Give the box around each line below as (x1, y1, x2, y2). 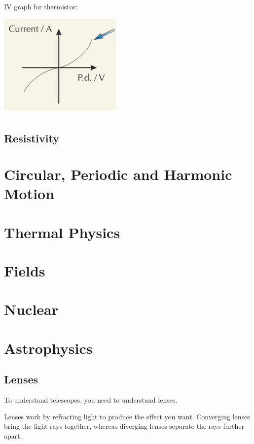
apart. (4, 431, 22, 441)
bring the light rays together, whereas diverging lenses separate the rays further (4, 421, 244, 431)
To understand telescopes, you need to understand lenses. (4, 395, 178, 405)
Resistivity (4, 130, 59, 145)
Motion (4, 183, 55, 204)
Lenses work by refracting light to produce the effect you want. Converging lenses (4, 411, 250, 421)
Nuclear (4, 299, 59, 319)
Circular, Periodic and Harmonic (4, 164, 232, 184)
